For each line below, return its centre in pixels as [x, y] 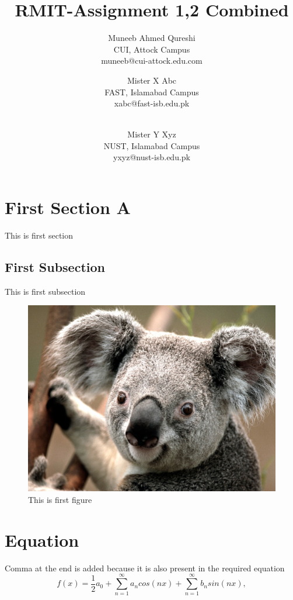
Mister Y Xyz [152, 134]
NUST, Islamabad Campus [152, 145]
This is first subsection [45, 291]
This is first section [39, 235]
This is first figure [60, 499]
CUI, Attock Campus [152, 49]
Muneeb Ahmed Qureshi [152, 38]
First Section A [68, 207]
